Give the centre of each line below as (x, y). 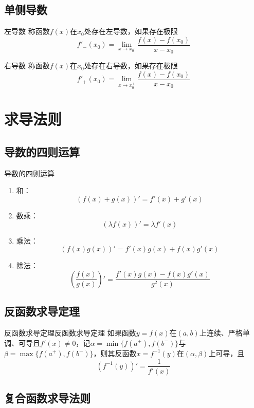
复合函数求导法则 (47, 397)
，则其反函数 (115, 353)
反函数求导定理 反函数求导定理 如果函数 (70, 332)
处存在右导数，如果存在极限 (131, 66)
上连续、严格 (221, 332)
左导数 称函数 (27, 31)
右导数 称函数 (27, 66)
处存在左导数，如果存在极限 (131, 31)
